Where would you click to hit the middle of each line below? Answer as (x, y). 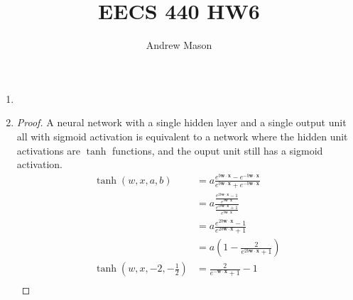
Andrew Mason (179, 45)
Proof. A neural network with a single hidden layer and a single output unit (181, 122)
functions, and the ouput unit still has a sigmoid (218, 150)
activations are (48, 150)
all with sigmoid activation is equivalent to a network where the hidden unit (182, 136)
